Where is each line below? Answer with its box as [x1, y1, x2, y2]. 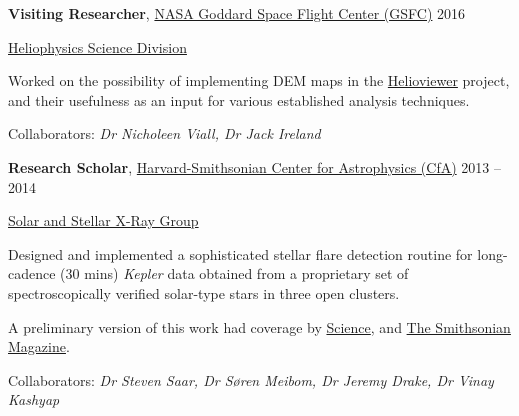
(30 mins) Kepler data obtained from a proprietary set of [60, 263, 409, 284]
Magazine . [8, 336, 70, 357]
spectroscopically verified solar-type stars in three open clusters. [8, 282, 400, 303]
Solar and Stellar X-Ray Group [8, 210, 199, 231]
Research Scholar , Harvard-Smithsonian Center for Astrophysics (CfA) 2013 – [8, 156, 501, 177]
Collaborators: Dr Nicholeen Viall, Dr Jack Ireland [8, 123, 321, 144]
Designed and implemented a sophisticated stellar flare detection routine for [8, 243, 473, 264]
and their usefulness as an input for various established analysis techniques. [8, 89, 470, 110]
